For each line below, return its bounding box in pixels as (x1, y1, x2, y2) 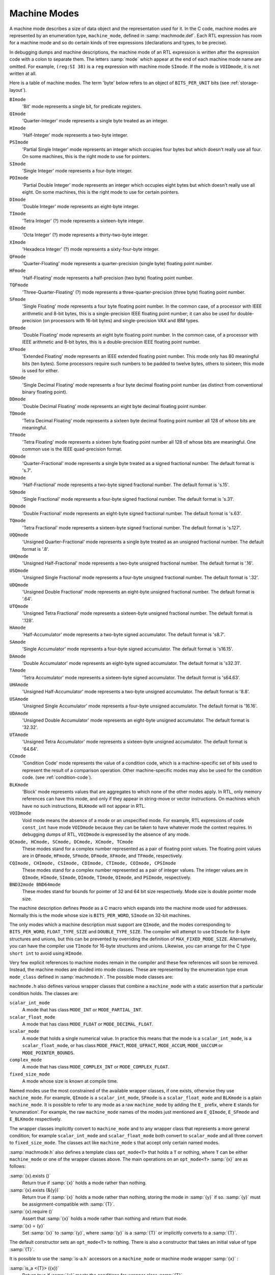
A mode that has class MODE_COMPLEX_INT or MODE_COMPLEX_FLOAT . (22, 1064, 170, 1070)
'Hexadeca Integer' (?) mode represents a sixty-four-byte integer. (22, 246, 160, 252)
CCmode (9, 753, 26, 759)
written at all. (9, 70, 37, 76)
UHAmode (9, 682, 29, 688)
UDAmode (9, 710, 29, 716)
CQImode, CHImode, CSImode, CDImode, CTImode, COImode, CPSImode (9, 860, 176, 866)
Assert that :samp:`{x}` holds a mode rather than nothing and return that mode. (22, 1215, 188, 1221)
